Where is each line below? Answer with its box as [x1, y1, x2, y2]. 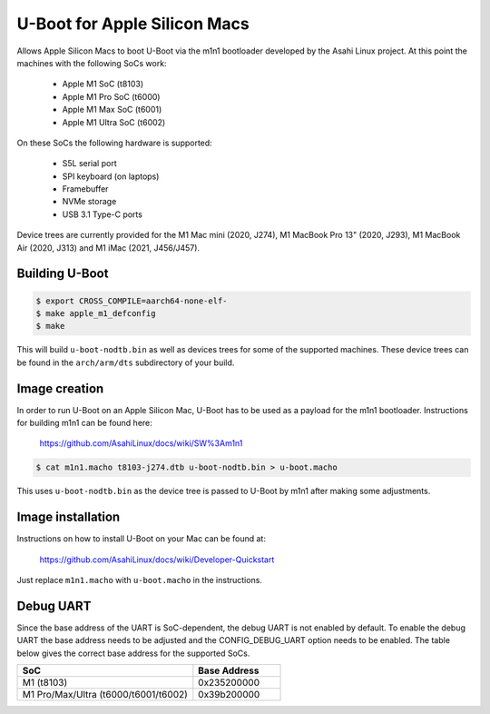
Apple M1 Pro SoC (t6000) [62, 91, 161, 102]
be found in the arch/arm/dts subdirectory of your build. [16, 357, 235, 368]
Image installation [16, 510, 121, 525]
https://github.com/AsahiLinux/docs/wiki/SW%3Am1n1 [39, 438, 243, 449]
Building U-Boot [16, 266, 109, 282]
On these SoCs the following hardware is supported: [16, 137, 212, 148]
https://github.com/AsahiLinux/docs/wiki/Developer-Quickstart [39, 554, 275, 565]
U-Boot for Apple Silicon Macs [16, 14, 250, 34]
